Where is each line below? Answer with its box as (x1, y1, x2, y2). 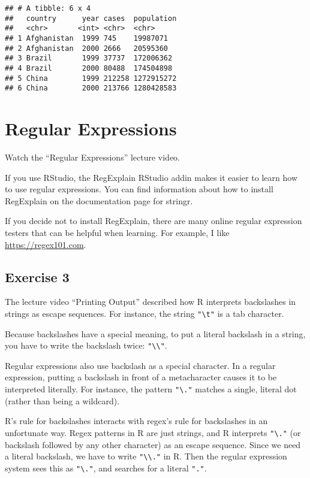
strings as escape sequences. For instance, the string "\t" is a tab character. (5, 307, 284, 319)
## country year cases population (5, 14, 177, 23)
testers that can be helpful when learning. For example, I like (5, 226, 230, 238)
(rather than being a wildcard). (5, 394, 120, 407)
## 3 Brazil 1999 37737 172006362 (5, 54, 173, 63)
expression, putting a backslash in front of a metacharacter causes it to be (5, 371, 277, 383)
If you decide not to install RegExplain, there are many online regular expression (5, 214, 302, 227)
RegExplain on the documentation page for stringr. (5, 194, 193, 207)
